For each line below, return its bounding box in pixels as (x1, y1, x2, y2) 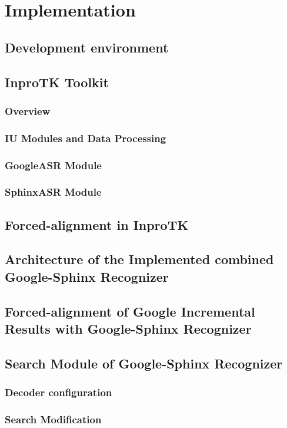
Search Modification (5, 411, 102, 426)
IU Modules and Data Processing (5, 130, 166, 145)
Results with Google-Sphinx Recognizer (5, 320, 252, 338)
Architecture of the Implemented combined (5, 250, 274, 268)
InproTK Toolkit (5, 73, 109, 91)
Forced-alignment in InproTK (5, 215, 189, 233)
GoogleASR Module (5, 157, 102, 172)
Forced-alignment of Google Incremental (5, 302, 255, 320)
